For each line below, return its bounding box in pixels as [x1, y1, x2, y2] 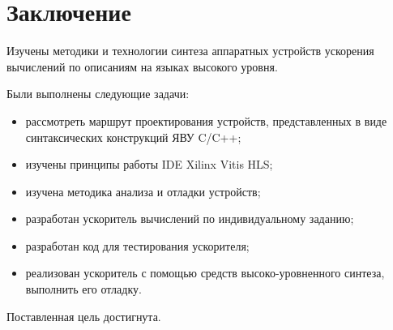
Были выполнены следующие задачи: [6, 85, 190, 102]
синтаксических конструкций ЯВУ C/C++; [25, 128, 241, 145]
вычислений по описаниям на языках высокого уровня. [6, 58, 278, 75]
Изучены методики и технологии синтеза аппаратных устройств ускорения [6, 42, 374, 59]
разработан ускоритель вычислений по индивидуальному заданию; [25, 210, 354, 227]
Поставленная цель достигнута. [6, 307, 161, 324]
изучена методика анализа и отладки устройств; [25, 182, 261, 199]
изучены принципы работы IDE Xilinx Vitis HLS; [25, 156, 273, 173]
